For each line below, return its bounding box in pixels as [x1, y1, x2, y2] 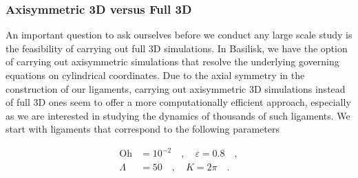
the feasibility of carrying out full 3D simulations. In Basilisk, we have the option [6, 41, 348, 55]
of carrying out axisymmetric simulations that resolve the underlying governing [6, 54, 339, 69]
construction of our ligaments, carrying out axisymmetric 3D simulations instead [6, 81, 346, 96]
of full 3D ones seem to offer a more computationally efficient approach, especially [6, 95, 351, 109]
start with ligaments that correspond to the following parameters [6, 122, 280, 136]
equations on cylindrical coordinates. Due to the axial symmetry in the [6, 68, 305, 82]
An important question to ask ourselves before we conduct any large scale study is [6, 27, 352, 42]
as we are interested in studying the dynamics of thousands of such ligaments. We [6, 108, 350, 122]
